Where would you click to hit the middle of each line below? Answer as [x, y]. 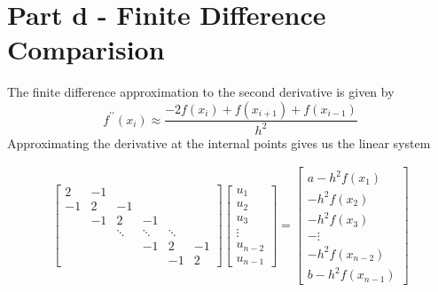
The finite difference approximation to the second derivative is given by [201, 91]
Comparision [86, 48]
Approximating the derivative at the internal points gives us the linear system [219, 142]
